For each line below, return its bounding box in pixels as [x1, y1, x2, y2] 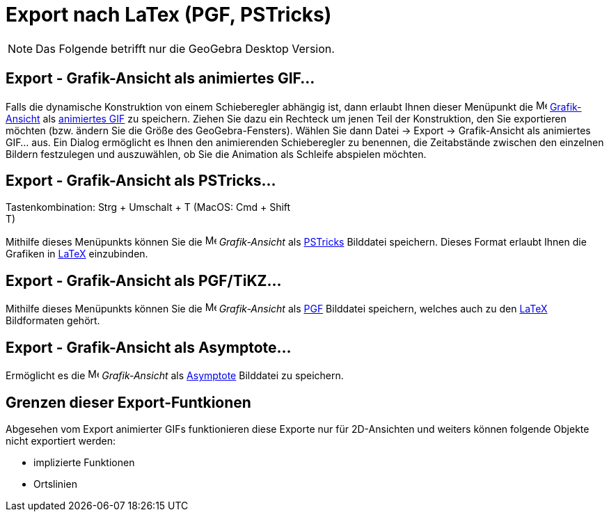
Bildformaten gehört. [6, 315, 100, 327]
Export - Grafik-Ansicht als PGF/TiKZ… [6, 271, 282, 289]
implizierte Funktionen [33, 456, 135, 468]
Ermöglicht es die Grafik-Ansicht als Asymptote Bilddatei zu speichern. [6, 369, 344, 382]
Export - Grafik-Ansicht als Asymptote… [6, 338, 292, 356]
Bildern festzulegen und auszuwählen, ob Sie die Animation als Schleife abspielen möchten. [6, 148, 427, 160]
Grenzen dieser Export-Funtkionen [6, 393, 251, 411]
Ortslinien [33, 477, 77, 490]
